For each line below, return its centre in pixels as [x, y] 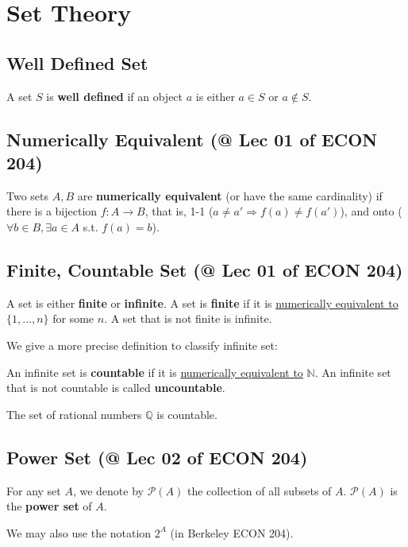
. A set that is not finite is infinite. [188, 318]
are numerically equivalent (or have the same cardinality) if [230, 195]
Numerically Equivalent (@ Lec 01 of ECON [192, 139]
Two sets [28, 195]
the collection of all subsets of [259, 490]
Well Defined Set [77, 62]
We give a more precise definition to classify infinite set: [142, 345]
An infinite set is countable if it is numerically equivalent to [155, 372]
